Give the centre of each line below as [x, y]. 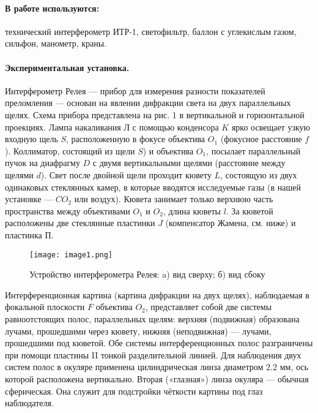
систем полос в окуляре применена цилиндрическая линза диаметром [134, 367]
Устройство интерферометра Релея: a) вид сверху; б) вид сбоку [147, 274]
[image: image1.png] [71, 255]
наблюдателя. [29, 403]
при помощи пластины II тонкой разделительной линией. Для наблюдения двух [153, 354]
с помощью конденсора [176, 127]
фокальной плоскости [45, 307]
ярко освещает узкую [271, 127]
